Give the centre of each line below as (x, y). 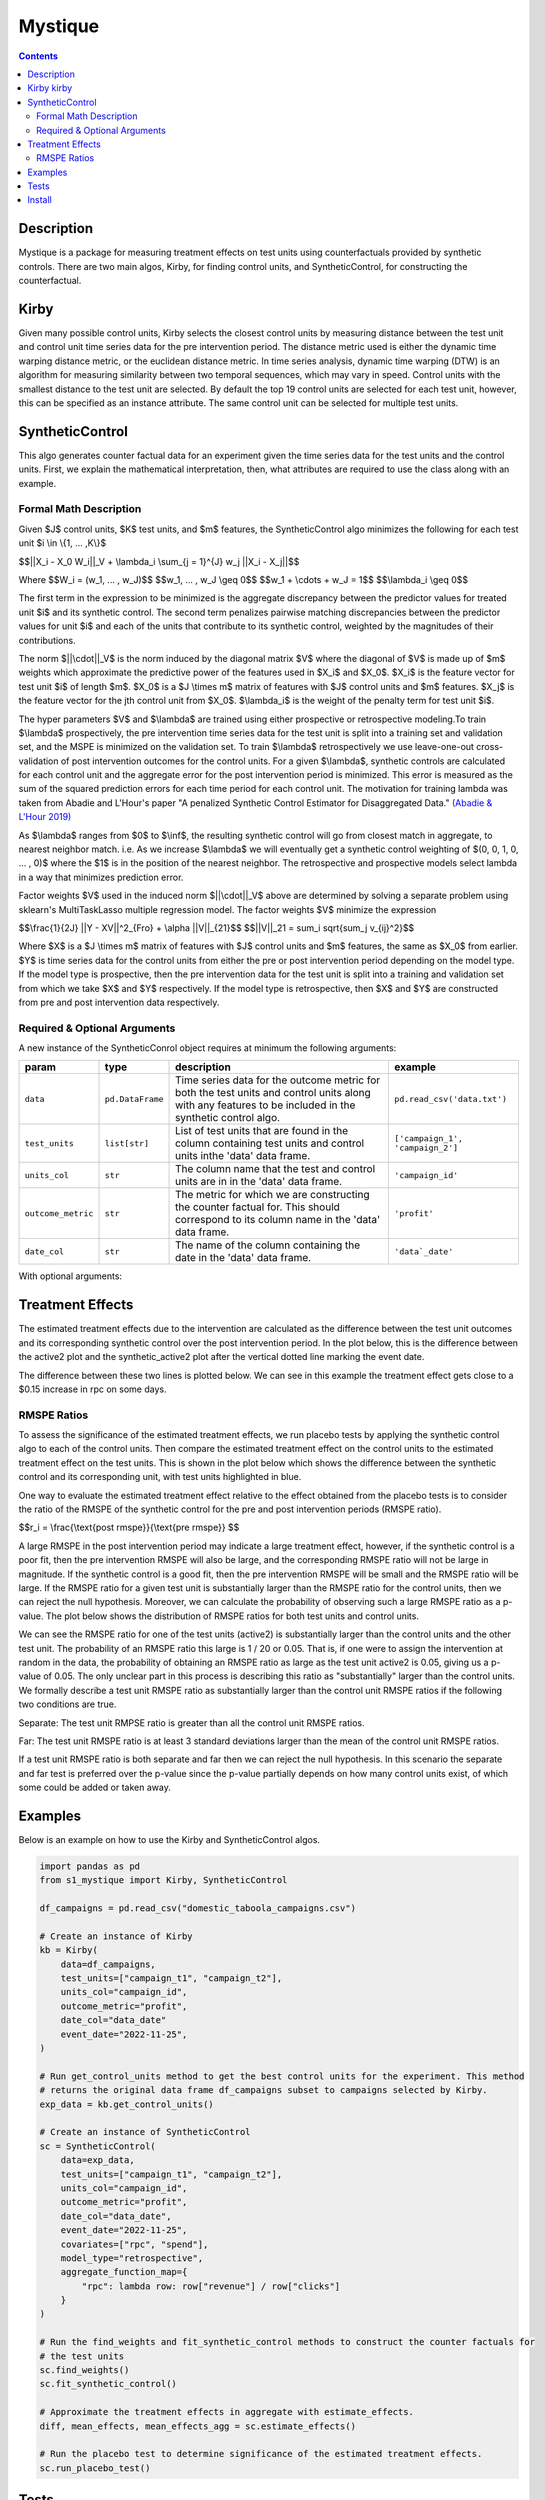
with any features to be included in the (265, 1105)
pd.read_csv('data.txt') (451, 1098)
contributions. (47, 640)
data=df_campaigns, (108, 1964)
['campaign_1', (429, 1138)
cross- (490, 747)
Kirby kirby (50, 88)
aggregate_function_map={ (124, 2272)
